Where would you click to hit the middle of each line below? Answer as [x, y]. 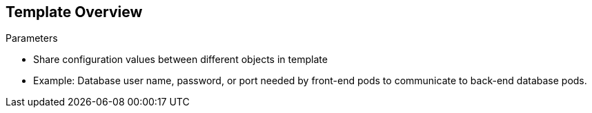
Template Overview [74, 12]
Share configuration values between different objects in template [180, 60]
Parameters [32, 38]
